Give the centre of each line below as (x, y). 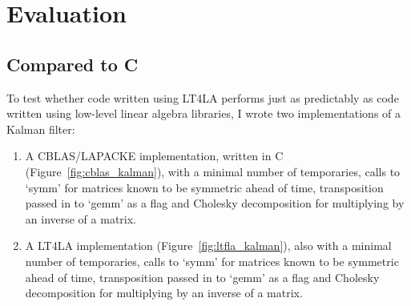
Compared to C (73, 64)
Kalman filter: (41, 129)
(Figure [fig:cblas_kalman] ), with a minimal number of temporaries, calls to (213, 171)
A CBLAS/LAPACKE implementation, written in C (154, 156)
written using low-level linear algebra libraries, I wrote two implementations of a (203, 113)
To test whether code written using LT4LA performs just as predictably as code (203, 97)
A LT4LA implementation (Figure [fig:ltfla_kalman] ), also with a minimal (208, 246)
